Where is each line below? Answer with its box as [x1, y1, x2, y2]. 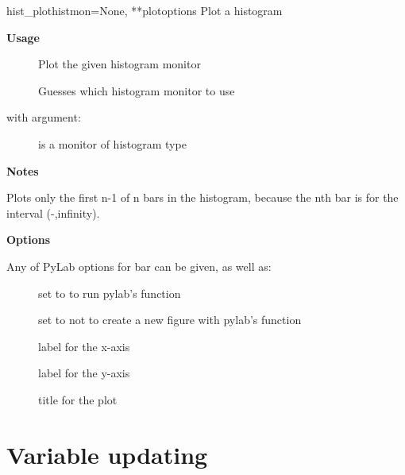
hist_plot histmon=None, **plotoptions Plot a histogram [6, 2, 283, 18]
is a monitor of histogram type [38, 135, 187, 152]
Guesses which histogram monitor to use [38, 82, 235, 98]
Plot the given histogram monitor [38, 56, 201, 72]
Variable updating [6, 438, 208, 470]
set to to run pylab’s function [38, 284, 181, 301]
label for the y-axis [38, 365, 130, 381]
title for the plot [38, 391, 118, 407]
